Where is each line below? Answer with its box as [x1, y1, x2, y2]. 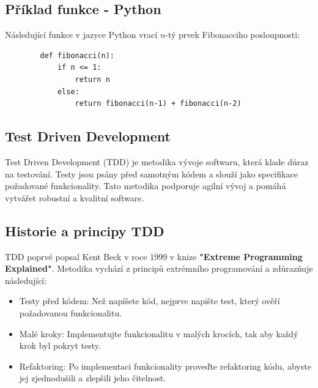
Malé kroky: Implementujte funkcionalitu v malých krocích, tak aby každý [19, 327, 298, 340]
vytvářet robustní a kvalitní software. [5, 191, 144, 204]
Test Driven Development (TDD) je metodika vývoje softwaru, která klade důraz [5, 155, 309, 168]
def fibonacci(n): [40, 51, 114, 60]
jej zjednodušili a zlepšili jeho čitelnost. [19, 371, 166, 384]
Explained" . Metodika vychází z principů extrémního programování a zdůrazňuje [5, 262, 313, 275]
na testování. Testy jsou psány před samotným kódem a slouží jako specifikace [5, 167, 298, 180]
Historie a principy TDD [5, 221, 165, 240]
